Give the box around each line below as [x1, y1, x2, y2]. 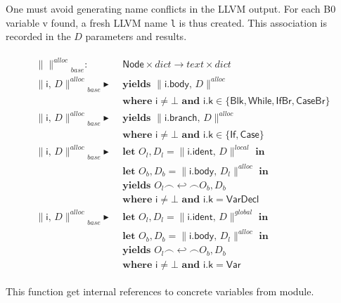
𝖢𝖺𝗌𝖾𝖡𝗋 [296, 96, 326, 106]
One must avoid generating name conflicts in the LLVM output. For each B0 [6, 1, 336, 15]
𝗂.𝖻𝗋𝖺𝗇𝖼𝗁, [164, 113, 200, 124]
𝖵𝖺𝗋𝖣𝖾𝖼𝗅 [226, 195, 259, 205]
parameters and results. [85, 29, 187, 44]
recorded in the [6, 29, 71, 44]
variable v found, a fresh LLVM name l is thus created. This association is [6, 15, 327, 30]
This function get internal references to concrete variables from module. [6, 283, 314, 298]
